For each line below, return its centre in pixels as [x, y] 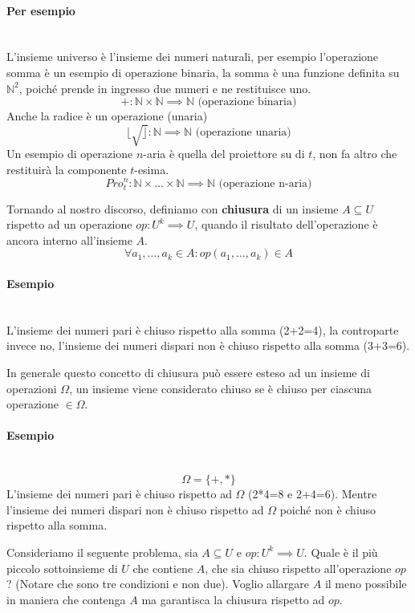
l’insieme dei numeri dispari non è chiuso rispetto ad [135, 509]
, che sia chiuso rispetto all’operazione [298, 568]
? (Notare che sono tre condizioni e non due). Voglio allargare [158, 584]
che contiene [163, 568]
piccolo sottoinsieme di [62, 568]
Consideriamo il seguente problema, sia [102, 552]
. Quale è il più [341, 552]
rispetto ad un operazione [69, 224]
